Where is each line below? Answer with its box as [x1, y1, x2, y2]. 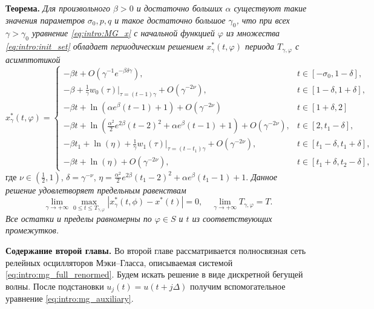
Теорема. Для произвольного [5, 2, 111, 14]
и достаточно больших [136, 2, 223, 14]
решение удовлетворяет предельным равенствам [5, 183, 186, 196]
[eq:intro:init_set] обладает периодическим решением [5, 40, 204, 53]
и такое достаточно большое [114, 13, 226, 26]
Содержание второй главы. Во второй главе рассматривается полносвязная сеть [5, 244, 306, 257]
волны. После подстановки [5, 279, 104, 292]
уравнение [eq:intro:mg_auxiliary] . [5, 292, 134, 305]
